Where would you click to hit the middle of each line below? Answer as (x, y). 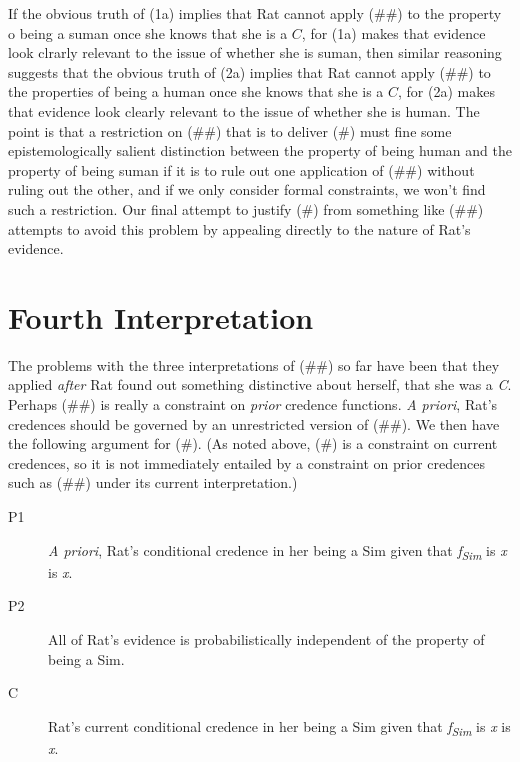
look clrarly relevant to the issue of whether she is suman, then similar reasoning (255, 52)
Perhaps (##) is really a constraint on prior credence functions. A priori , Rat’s (253, 404)
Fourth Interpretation (161, 316)
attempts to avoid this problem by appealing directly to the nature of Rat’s (239, 228)
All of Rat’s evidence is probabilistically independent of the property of (266, 638)
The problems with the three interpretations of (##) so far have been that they (254, 364)
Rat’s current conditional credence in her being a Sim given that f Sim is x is (279, 727)
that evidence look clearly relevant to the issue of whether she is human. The (244, 110)
